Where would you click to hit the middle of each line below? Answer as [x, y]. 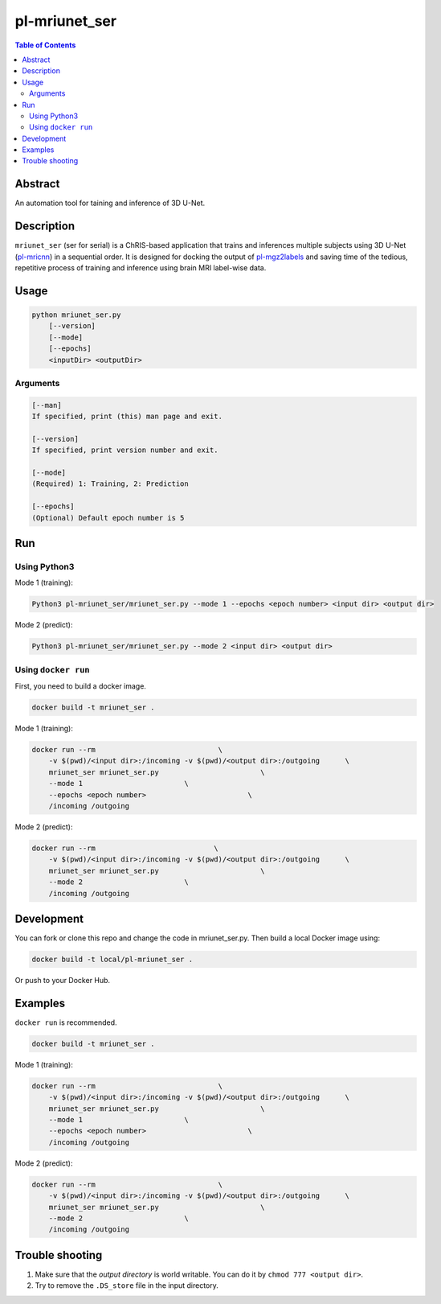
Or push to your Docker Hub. [63, 980]
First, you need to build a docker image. [80, 686]
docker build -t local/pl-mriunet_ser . [112, 960]
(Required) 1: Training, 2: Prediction [110, 484]
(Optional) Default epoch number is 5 [108, 518]
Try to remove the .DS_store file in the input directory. [127, 1285]
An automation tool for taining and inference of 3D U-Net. [110, 203]
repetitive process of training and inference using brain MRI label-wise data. [141, 268]
